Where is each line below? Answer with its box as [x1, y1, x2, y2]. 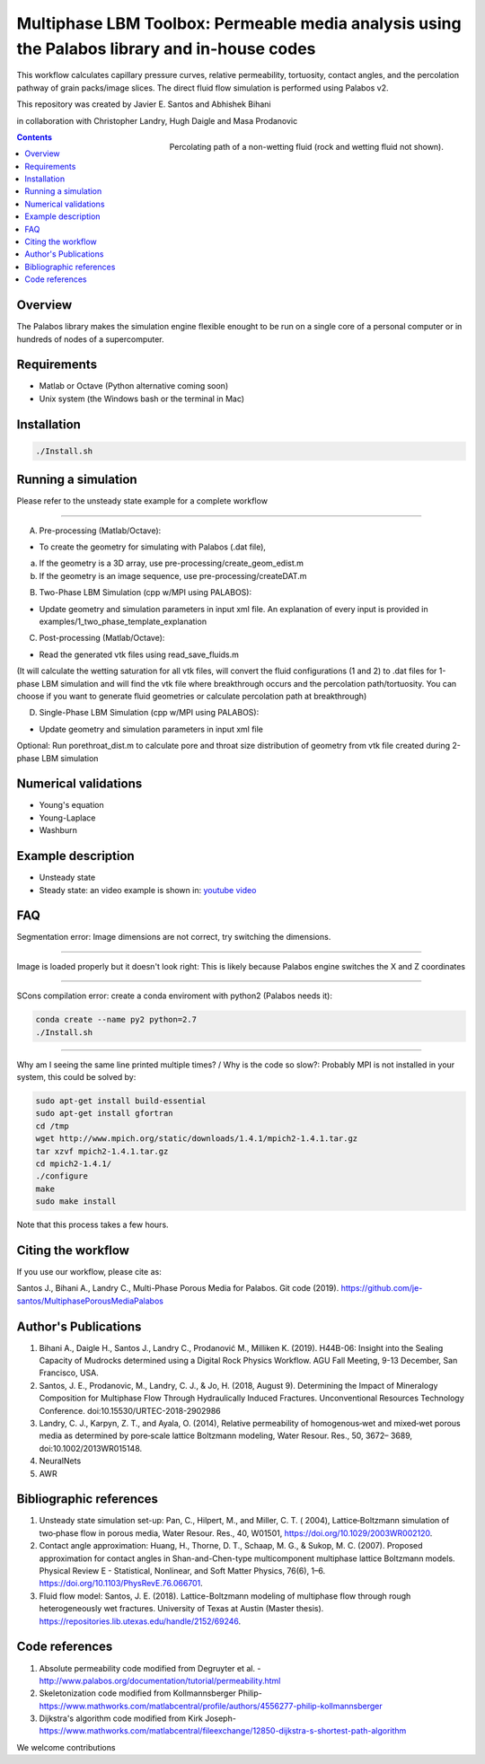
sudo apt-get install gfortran [35, 1109, 174, 1119]
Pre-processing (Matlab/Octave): [39, 525, 162, 536]
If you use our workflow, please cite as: [16, 1266, 162, 1277]
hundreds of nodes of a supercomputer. [16, 333, 165, 345]
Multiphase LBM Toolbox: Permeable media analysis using [16, 13, 462, 33]
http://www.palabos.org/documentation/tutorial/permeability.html [39, 1675, 281, 1686]
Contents [16, 131, 53, 143]
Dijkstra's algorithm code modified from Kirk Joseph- [39, 1713, 237, 1724]
